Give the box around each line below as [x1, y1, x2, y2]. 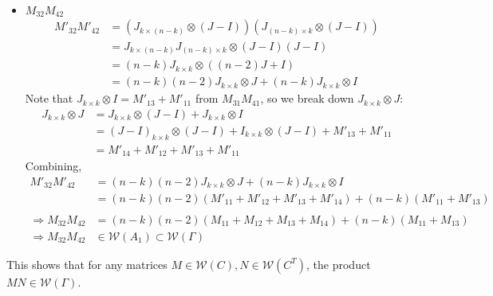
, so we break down [260, 90, 354, 107]
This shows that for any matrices [6, 255, 168, 272]
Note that [25, 90, 73, 107]
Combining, [25, 158, 82, 174]
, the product [306, 255, 371, 272]
